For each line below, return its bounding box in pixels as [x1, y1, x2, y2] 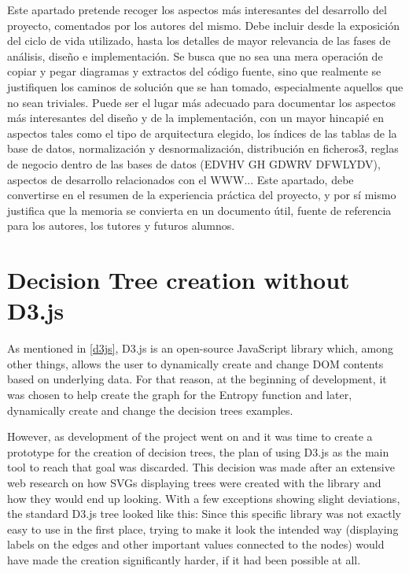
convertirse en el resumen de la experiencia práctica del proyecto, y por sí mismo [7, 187, 396, 203]
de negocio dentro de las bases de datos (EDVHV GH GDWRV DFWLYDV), [7, 155, 381, 172]
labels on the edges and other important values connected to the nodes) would [7, 536, 385, 553]
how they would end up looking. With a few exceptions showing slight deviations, [7, 490, 400, 506]
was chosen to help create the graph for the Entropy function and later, [7, 386, 352, 402]
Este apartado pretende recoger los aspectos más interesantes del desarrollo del [7, 2, 387, 17]
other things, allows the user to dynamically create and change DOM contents [7, 355, 384, 372]
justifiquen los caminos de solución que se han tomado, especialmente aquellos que [7, 78, 403, 94]
